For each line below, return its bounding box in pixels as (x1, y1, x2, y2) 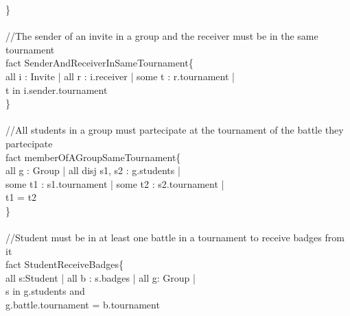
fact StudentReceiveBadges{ (5, 257, 124, 271)
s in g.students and (5, 284, 85, 298)
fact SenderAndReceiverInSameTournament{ (5, 56, 194, 70)
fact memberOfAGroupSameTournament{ (5, 149, 181, 164)
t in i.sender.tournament (5, 82, 108, 97)
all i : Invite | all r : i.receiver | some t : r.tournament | (5, 69, 235, 83)
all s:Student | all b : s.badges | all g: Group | (5, 270, 196, 284)
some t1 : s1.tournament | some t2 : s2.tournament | (5, 176, 224, 191)
